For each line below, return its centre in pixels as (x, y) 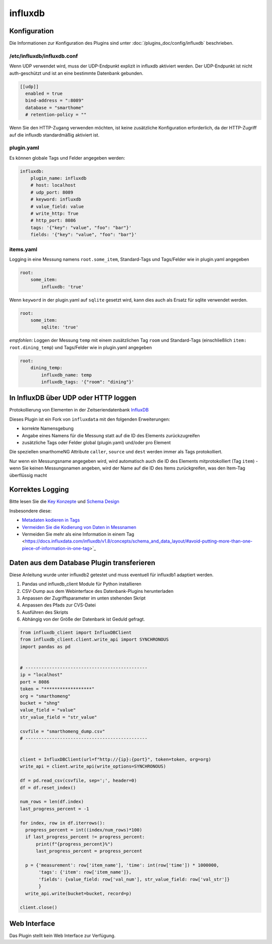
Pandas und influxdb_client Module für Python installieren (82, 584)
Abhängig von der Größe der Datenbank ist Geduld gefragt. (84, 619)
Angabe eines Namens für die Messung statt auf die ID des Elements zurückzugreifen (111, 435)
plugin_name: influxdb (58, 178)
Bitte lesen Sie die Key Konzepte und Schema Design (64, 502)
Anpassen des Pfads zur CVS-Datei (59, 605)
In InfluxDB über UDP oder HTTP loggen (73, 398)
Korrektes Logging (39, 489)
